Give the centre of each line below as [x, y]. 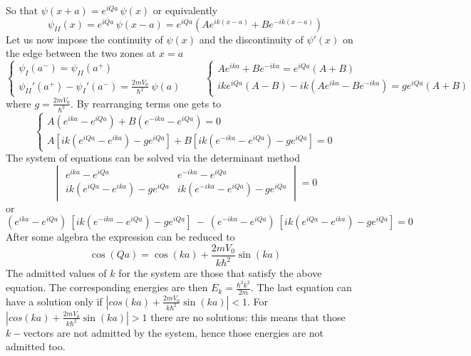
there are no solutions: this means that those [248, 316]
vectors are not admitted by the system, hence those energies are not [174, 332]
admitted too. [36, 346]
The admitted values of [56, 273]
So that [22, 10]
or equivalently [185, 10]
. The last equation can [301, 287]
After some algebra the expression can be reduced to [120, 237]
